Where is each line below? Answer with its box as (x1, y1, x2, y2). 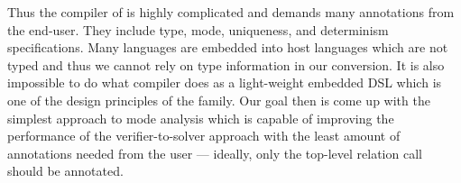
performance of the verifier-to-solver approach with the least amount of (7, 126, 401, 145)
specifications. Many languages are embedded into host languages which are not (7, 38, 448, 57)
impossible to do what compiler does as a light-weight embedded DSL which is (7, 73, 442, 92)
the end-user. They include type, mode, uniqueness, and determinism (7, 20, 389, 39)
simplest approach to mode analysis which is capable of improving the (7, 108, 394, 127)
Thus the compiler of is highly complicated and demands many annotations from (7, 3, 455, 21)
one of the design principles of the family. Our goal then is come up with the (7, 90, 430, 109)
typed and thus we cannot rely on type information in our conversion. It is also (7, 55, 445, 74)
